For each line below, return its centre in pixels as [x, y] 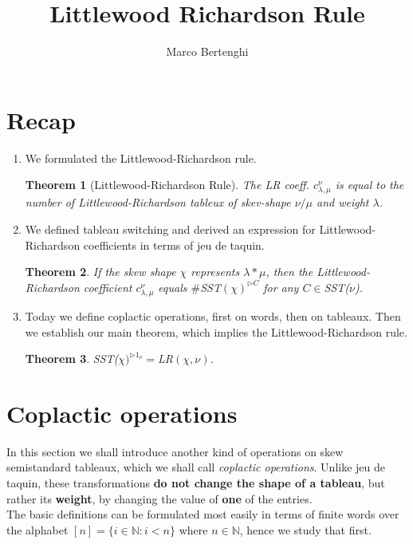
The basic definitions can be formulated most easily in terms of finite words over [203, 514]
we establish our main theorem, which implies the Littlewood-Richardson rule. [216, 331]
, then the [289, 272]
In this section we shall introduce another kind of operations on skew [175, 451]
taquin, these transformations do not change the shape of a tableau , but [196, 483]
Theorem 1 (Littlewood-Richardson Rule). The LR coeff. [167, 185]
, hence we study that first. [305, 529]
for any [281, 287]
